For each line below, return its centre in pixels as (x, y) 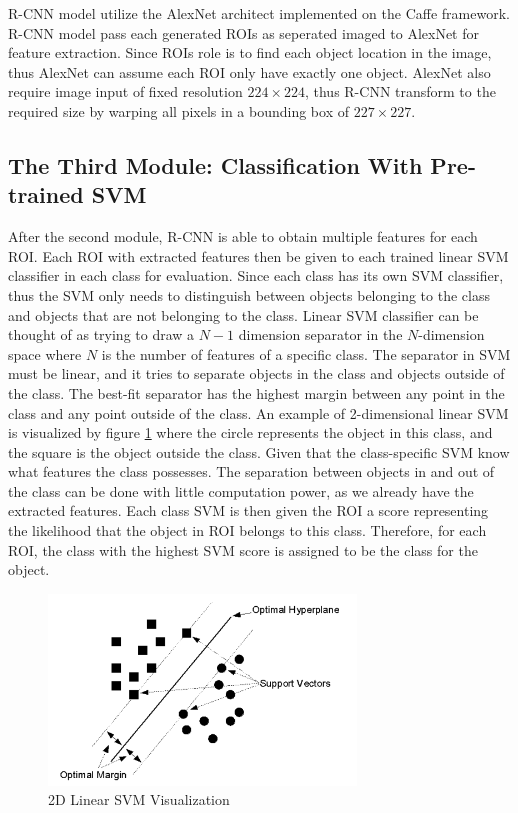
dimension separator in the (320, 334)
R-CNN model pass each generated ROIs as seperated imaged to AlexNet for (243, 32)
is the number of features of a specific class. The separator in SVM (306, 353)
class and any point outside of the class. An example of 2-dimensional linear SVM (258, 412)
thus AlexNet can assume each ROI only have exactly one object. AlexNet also (249, 71)
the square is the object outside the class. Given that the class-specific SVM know (259, 451)
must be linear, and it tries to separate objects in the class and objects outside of (256, 373)
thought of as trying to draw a (101, 334)
